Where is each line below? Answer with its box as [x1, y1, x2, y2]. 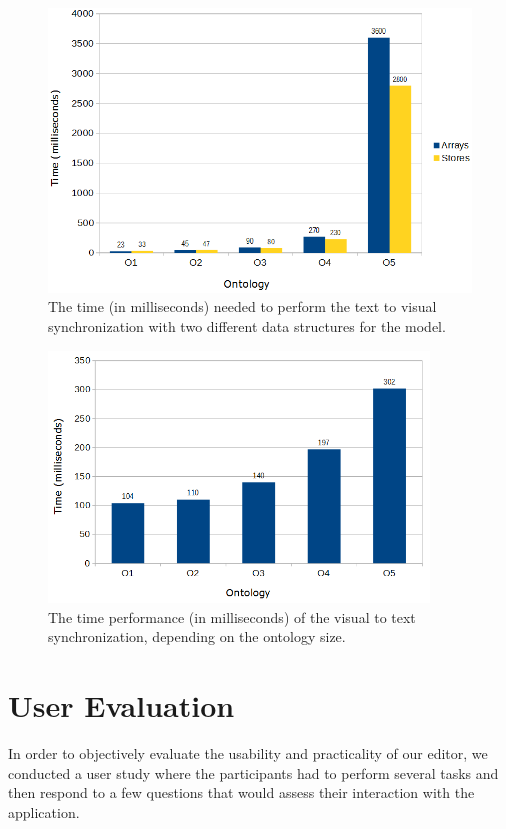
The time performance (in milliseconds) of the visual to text [48, 606, 416, 627]
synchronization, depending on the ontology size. [48, 626, 346, 647]
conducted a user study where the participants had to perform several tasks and [8, 762, 499, 783]
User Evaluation [8, 685, 235, 726]
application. [8, 801, 80, 822]
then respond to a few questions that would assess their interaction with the [8, 782, 475, 803]
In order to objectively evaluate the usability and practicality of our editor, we [8, 742, 488, 763]
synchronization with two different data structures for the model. [48, 315, 446, 336]
